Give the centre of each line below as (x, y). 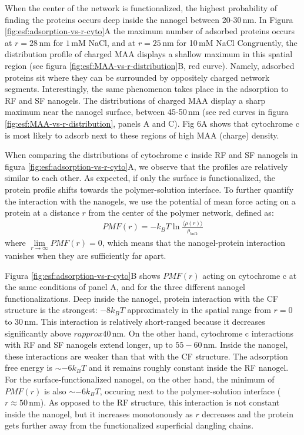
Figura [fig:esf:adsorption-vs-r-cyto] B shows (83, 275)
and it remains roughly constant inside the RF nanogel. (188, 368)
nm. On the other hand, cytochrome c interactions (203, 333)
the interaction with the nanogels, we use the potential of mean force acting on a (150, 201)
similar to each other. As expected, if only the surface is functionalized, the (140, 178)
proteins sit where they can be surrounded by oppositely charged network (137, 77)
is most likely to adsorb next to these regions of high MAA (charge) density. (142, 135)
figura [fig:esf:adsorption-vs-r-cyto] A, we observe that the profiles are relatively (146, 166)
